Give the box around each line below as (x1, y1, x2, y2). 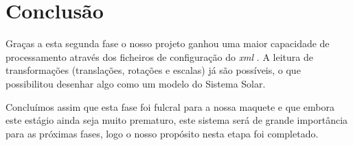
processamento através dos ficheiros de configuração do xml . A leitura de (5, 49, 313, 64)
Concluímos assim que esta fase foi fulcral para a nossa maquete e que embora (5, 99, 334, 114)
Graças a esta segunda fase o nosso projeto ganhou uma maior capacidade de (5, 36, 330, 51)
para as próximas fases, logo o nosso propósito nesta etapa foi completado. (5, 126, 319, 140)
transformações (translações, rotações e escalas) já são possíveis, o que (5, 63, 301, 77)
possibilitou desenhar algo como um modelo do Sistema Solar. (5, 76, 266, 90)
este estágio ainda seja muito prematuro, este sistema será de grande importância (5, 113, 348, 127)
